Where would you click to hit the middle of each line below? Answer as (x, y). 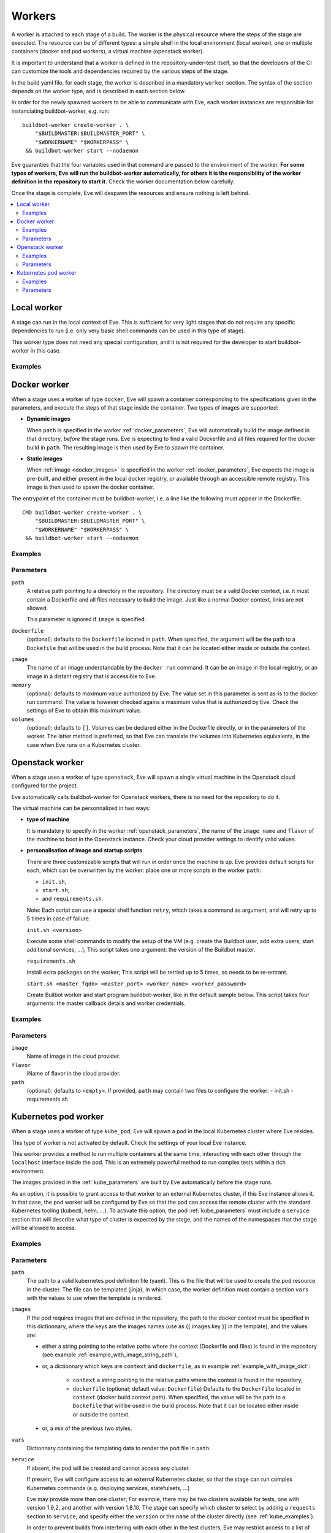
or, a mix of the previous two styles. (87, 1428)
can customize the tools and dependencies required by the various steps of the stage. (120, 71)
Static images (44, 458)
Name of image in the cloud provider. (74, 1056)
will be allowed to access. (44, 1228)
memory (21, 685)
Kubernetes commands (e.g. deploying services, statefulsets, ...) (108, 1488)
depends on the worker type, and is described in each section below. (99, 91)
